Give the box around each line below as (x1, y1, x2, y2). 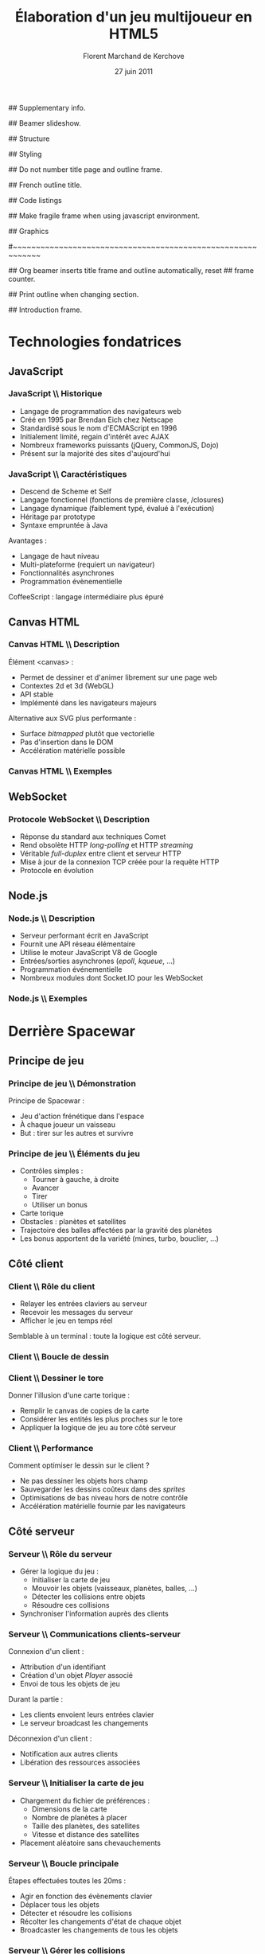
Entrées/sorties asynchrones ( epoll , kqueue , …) (19, 956, 176, 966)
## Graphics (8, 226, 49, 236)
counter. (8, 274, 36, 283)
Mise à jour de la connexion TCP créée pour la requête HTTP (19, 857, 220, 867)
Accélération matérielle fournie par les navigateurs (19, 1501, 185, 1511)
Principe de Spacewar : (8, 1095, 85, 1106)
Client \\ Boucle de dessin (8, 1351, 110, 1362)
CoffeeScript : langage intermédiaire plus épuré (8, 592, 165, 602)
